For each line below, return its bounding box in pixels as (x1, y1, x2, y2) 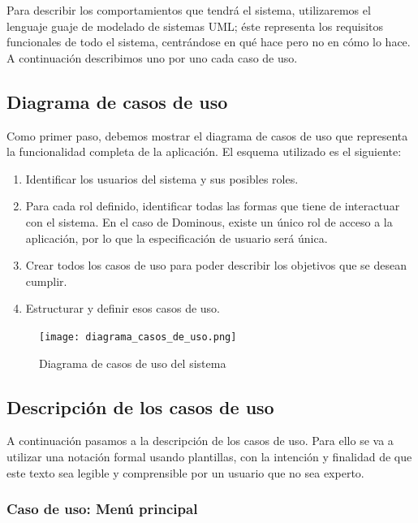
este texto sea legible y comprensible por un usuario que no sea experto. (6, 464, 364, 481)
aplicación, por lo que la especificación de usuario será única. (25, 229, 328, 246)
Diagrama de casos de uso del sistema (39, 354, 226, 371)
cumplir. (25, 272, 67, 289)
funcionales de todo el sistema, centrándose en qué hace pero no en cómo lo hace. (6, 33, 411, 50)
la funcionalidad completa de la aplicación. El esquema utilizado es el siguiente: (6, 143, 402, 160)
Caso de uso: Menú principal (6, 499, 198, 519)
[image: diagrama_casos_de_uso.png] (39, 331, 237, 343)
